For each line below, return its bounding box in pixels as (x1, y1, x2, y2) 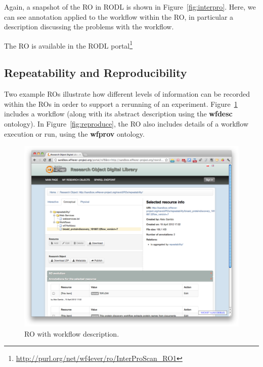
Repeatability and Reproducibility (4, 65, 187, 80)
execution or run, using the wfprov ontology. (4, 128, 145, 139)
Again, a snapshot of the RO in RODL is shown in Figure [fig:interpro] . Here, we (4, 2, 256, 12)
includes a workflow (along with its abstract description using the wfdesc (4, 108, 233, 119)
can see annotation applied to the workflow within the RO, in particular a (4, 11, 234, 22)
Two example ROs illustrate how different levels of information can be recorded (4, 89, 250, 99)
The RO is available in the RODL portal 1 (4, 38, 133, 51)
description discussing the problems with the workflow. (4, 21, 174, 32)
